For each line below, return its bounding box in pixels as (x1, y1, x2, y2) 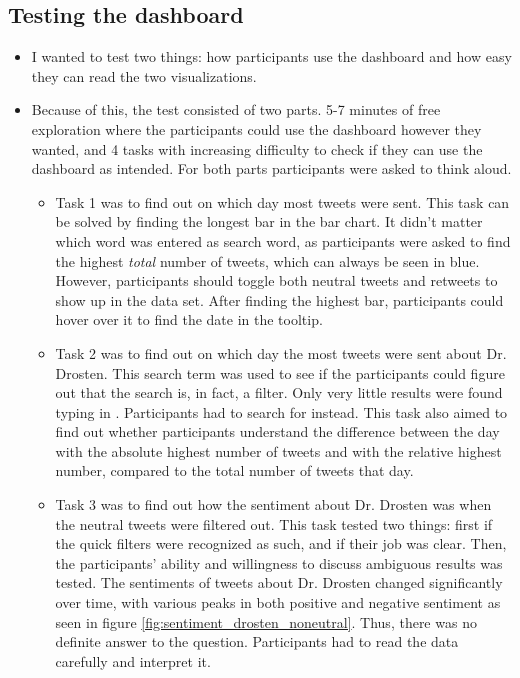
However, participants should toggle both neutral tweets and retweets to (55, 270, 498, 291)
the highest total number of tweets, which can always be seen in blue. (55, 250, 480, 271)
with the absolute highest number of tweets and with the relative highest (55, 440, 502, 461)
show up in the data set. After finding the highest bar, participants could (55, 289, 504, 310)
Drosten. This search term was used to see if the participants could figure (55, 362, 505, 383)
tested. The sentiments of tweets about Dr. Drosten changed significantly (55, 572, 503, 593)
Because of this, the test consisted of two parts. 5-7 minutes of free (31, 99, 441, 120)
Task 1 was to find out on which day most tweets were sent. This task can (55, 191, 510, 212)
